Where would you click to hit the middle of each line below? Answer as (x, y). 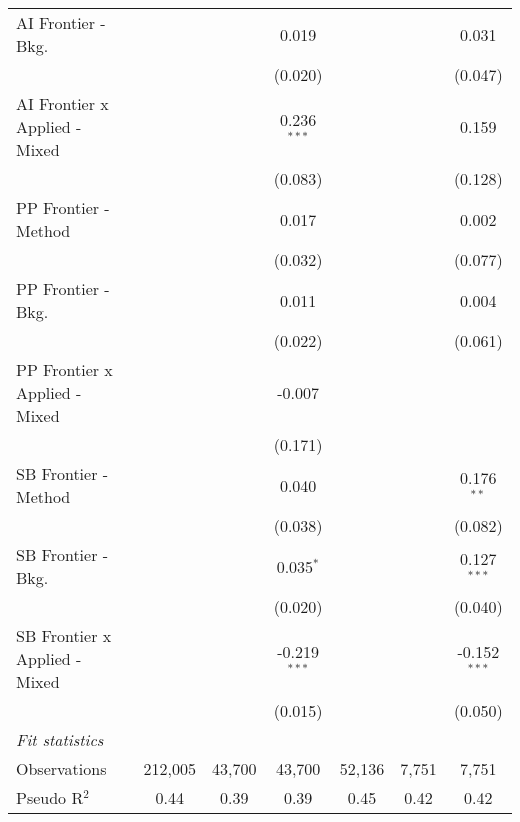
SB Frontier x (64, 635)
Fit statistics (60, 739)
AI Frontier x (62, 103)
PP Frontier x (64, 369)
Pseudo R (50, 797)
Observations (61, 768)
